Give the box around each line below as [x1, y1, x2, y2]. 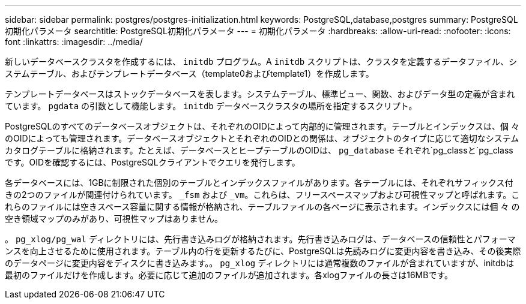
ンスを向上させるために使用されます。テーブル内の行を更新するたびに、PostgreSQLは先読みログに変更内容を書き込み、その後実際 [5, 246, 521, 256]
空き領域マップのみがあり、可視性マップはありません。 [5, 213, 223, 224]
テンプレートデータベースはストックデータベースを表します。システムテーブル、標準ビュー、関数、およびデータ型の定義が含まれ [5, 89, 515, 99]
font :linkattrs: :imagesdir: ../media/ [5, 37, 143, 47]
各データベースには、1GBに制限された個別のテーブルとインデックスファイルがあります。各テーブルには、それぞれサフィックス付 [5, 177, 513, 188]
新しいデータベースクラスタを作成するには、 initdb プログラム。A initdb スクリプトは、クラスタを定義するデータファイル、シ [5, 56, 517, 67]
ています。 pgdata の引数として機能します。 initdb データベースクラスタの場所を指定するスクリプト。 [5, 101, 417, 111]
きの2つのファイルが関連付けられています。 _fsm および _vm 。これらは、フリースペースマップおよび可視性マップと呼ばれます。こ [5, 189, 520, 200]
